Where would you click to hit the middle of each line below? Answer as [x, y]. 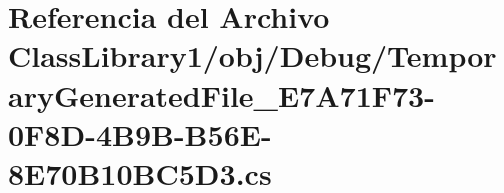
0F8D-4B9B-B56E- [140, 133]
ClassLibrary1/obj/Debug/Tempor [252, 55]
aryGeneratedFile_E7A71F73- [221, 94]
